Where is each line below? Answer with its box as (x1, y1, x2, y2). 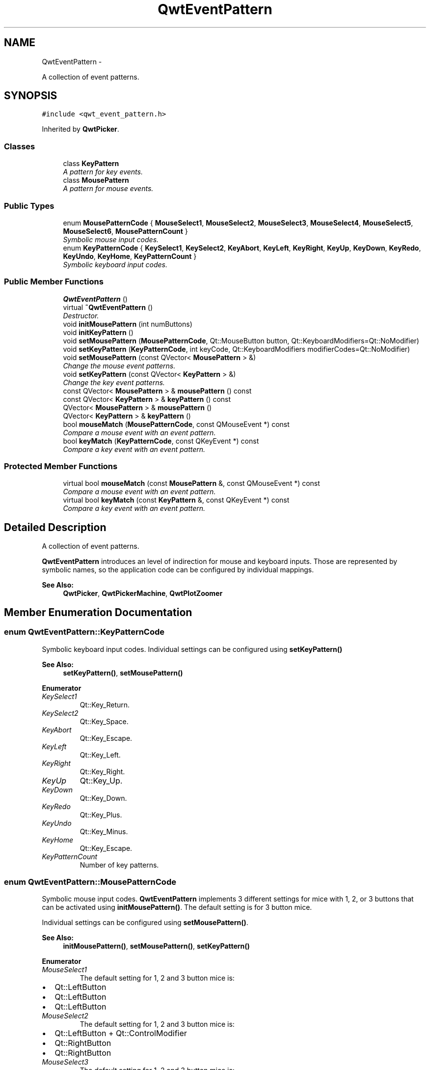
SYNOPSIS (4, 89, 57, 102)
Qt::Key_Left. (80, 750, 121, 759)
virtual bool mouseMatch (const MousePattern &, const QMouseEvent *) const (63, 479, 320, 488)
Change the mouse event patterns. (63, 361, 176, 370)
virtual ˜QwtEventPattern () (63, 303, 153, 311)
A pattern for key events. (63, 168, 143, 176)
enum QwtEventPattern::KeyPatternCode (4, 627, 165, 637)
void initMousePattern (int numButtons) (63, 319, 192, 328)
